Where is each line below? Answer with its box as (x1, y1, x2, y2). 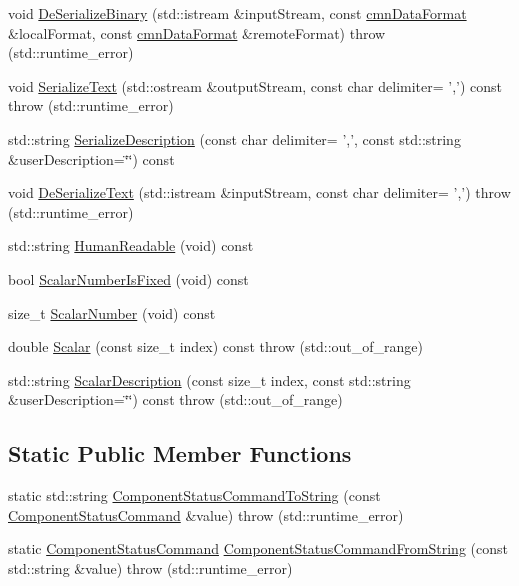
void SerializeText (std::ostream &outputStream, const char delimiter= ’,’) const (8, 75, 503, 96)
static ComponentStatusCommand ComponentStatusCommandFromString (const (8, 538, 508, 559)
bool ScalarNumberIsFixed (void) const (8, 268, 249, 289)
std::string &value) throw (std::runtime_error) (8, 557, 293, 578)
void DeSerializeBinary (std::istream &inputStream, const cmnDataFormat (8, 3, 467, 23)
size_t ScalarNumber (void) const (8, 302, 216, 323)
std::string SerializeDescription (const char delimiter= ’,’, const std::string (8, 128, 461, 149)
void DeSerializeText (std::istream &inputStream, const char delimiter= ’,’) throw (8, 182, 511, 203)
